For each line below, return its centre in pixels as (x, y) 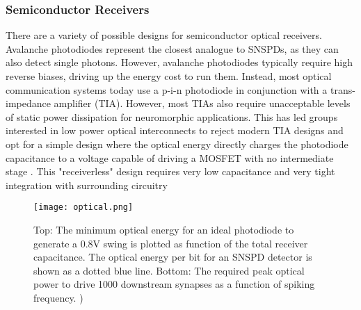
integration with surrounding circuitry (87, 185)
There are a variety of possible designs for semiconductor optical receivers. (164, 35)
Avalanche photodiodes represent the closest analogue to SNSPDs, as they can (172, 48)
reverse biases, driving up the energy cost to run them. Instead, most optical (169, 76)
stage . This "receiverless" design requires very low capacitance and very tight (170, 171)
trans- (343, 89)
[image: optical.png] (83, 207)
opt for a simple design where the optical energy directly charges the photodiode (177, 144)
